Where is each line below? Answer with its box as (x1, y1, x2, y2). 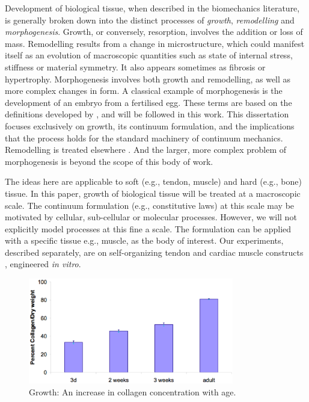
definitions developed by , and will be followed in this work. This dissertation (5, 108, 289, 120)
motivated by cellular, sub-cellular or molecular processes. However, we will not (5, 211, 297, 223)
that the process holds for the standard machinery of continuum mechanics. (5, 131, 283, 144)
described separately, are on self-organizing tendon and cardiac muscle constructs (5, 246, 304, 258)
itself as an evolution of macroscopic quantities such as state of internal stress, (5, 49, 293, 61)
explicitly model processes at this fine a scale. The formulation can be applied (5, 222, 292, 235)
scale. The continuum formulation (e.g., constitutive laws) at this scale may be (5, 199, 295, 211)
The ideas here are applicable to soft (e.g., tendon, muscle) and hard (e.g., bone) (5, 175, 302, 188)
